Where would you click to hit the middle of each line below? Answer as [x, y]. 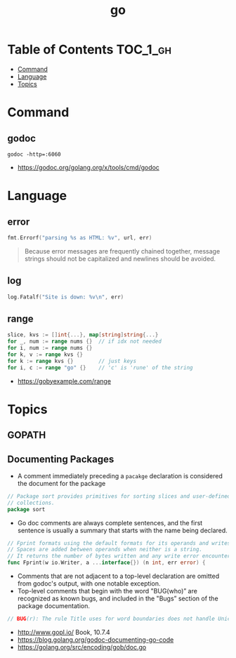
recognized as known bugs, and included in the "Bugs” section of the [118, 598]
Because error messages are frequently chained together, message [122, 251]
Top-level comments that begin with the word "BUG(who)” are [107, 591]
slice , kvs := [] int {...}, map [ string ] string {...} [83, 335]
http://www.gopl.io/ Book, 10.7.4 [64, 632]
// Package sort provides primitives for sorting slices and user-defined [119, 496]
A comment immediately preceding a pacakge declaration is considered [120, 475]
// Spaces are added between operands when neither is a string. [105, 550]
